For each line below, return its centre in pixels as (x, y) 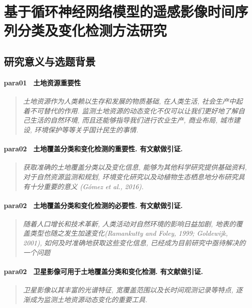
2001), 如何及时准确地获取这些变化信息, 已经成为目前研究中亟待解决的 (134, 243)
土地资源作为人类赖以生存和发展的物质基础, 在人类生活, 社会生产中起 (133, 101)
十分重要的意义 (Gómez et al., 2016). (87, 186)
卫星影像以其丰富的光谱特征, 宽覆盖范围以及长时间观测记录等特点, (128, 290)
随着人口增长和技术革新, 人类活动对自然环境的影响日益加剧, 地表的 (129, 223)
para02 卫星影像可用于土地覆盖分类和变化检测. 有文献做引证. (104, 271)
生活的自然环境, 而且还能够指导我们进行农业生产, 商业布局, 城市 (132, 120)
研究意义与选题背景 (50, 61)
